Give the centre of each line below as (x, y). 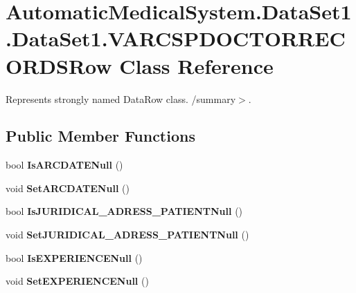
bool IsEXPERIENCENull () (74, 257)
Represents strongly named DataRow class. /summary (121, 98)
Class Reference (196, 65)
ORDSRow (59, 65)
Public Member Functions (100, 136)
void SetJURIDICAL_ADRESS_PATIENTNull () (127, 235)
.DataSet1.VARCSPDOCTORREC (176, 38)
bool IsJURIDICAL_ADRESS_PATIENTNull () (124, 211)
